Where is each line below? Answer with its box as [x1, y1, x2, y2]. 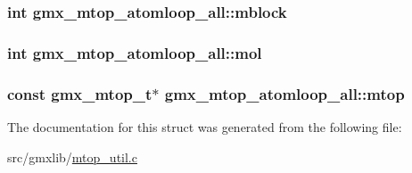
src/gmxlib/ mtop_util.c [7, 147, 137, 166]
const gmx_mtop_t [7, 82, 152, 104]
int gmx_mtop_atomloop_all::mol [7, 41, 262, 63]
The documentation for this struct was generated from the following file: [7, 117, 402, 136]
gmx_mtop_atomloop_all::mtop [164, 82, 405, 104]
